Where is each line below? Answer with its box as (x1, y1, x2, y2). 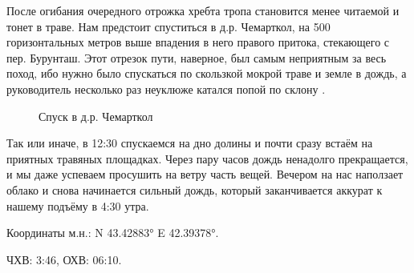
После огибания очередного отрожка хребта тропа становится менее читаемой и (6, 2, 400, 18)
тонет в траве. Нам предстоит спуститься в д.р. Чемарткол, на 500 (6, 18, 331, 34)
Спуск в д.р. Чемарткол (39, 107, 153, 124)
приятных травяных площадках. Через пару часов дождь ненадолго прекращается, (6, 150, 408, 167)
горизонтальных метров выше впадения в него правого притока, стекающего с (6, 34, 390, 50)
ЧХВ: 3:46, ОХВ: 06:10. (6, 251, 122, 267)
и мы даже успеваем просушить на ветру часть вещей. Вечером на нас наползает (6, 166, 404, 183)
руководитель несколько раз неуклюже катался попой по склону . (6, 80, 326, 97)
